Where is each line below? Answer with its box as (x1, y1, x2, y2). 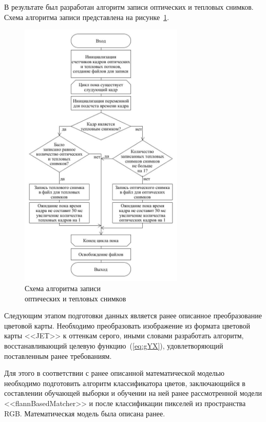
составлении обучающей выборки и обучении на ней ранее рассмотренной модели (4, 388, 262, 398)
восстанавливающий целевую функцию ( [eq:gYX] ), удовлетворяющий (4, 340, 223, 351)
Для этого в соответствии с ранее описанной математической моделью (4, 368, 224, 378)
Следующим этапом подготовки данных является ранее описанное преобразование (4, 310, 262, 321)
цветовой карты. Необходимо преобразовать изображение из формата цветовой (4, 320, 250, 331)
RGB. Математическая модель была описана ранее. (4, 408, 165, 418)
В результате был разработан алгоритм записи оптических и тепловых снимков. (4, 2, 254, 12)
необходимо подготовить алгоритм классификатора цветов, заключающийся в (4, 377, 245, 388)
